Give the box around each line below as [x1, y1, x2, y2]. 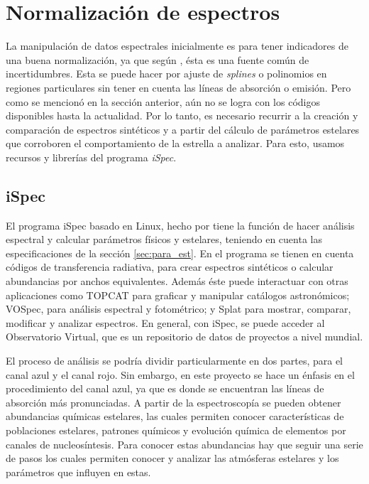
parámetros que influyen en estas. [6, 464, 151, 479]
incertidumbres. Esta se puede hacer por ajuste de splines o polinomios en [6, 66, 327, 81]
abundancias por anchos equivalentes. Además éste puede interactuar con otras [6, 274, 348, 289]
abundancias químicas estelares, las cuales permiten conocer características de [6, 409, 344, 424]
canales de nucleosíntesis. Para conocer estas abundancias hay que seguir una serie [6, 436, 363, 451]
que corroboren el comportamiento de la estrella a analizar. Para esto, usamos [6, 136, 345, 151]
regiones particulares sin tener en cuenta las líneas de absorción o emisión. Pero [6, 80, 351, 95]
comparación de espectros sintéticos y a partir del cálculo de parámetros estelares [6, 122, 360, 136]
